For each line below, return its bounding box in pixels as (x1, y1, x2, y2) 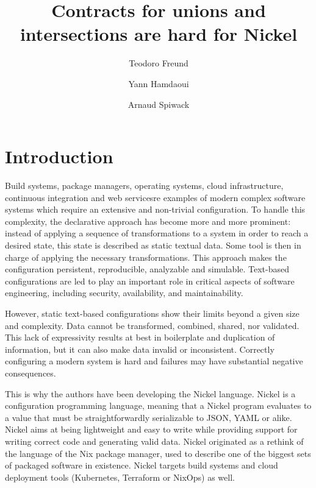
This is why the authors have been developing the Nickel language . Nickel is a (5, 387, 296, 400)
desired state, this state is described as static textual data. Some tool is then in (5, 239, 301, 251)
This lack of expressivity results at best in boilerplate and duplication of (5, 331, 275, 344)
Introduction (5, 144, 113, 169)
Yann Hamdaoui (128, 77, 189, 90)
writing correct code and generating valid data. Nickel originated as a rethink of (5, 434, 304, 447)
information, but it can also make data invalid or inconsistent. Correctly (5, 342, 275, 355)
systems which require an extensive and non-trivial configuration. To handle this (5, 203, 306, 216)
